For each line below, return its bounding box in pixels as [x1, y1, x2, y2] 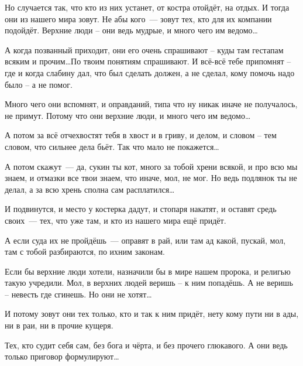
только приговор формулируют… [5, 350, 119, 362]
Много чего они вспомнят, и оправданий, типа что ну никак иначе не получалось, [5, 98, 298, 110]
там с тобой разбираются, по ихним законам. [5, 245, 165, 258]
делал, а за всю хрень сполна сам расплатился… [5, 183, 175, 195]
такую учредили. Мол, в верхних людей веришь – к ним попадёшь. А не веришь [5, 276, 293, 289]
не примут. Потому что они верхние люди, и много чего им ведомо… [5, 109, 251, 121]
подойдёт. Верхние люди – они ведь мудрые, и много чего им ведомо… [5, 24, 258, 36]
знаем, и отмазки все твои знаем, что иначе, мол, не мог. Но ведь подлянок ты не [5, 172, 297, 184]
